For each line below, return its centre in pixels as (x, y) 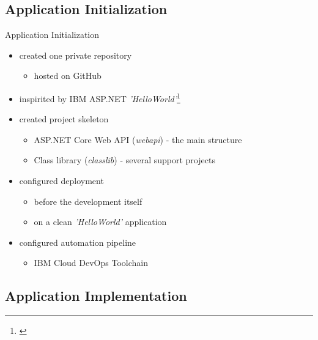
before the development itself (88, 201)
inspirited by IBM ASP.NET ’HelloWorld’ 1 (100, 97)
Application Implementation (96, 296)
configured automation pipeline (78, 242)
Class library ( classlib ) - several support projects (124, 160)
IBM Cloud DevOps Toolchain (91, 263)
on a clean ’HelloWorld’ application (100, 222)
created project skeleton (64, 119)
